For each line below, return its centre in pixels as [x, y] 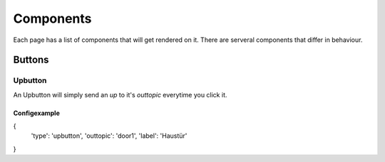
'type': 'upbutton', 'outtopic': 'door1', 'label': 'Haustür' [109, 136]
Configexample [37, 113]
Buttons [31, 60]
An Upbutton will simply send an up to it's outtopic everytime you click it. [120, 94]
